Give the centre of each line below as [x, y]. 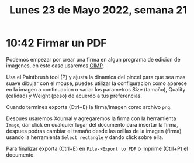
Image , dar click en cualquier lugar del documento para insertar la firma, [92, 124]
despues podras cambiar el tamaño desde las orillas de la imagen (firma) [94, 131]
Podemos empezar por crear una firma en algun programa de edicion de [93, 59]
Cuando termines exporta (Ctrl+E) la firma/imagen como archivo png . [89, 107]
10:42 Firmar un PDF [56, 43]
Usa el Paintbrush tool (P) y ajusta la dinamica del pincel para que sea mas [96, 77]
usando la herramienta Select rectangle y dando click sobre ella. [85, 137]
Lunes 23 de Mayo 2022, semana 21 [98, 10]
